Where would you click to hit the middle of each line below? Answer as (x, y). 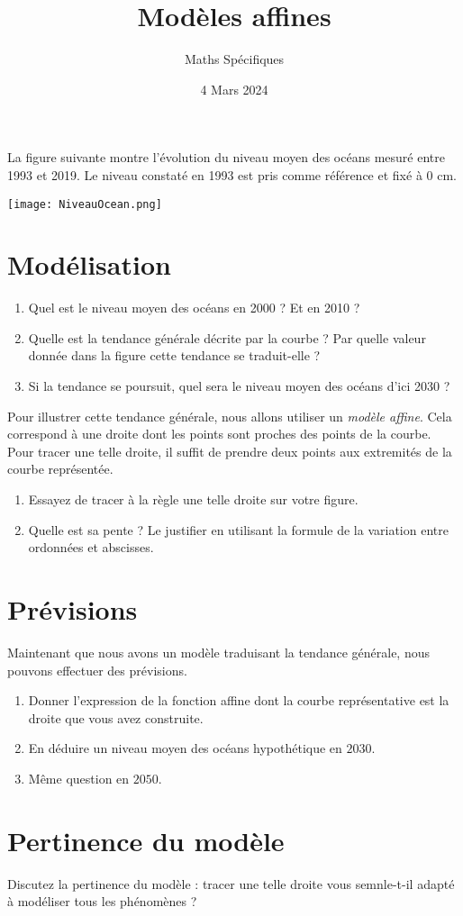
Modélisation (89, 264)
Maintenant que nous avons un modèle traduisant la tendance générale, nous (219, 652)
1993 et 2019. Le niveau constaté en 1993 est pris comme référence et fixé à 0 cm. (232, 174)
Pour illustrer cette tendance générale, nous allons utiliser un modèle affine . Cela (230, 416)
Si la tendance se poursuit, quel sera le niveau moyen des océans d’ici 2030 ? (239, 386)
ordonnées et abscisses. (91, 547)
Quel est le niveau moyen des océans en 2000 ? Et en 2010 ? (194, 308)
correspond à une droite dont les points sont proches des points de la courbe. (219, 434)
